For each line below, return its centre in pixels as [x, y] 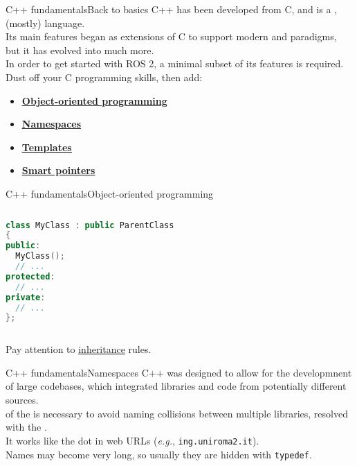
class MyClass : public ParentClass [90, 225]
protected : [30, 276]
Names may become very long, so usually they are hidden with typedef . [159, 454]
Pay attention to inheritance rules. [79, 349]
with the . [26, 427]
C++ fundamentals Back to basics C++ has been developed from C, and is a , [171, 9]
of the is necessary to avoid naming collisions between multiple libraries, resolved [177, 413]
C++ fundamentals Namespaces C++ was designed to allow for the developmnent [179, 372]
